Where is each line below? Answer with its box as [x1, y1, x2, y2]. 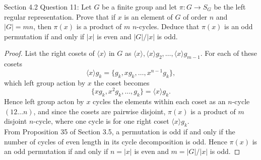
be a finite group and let [102, 2, 177, 12]
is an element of [124, 11, 173, 22]
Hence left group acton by [4, 96, 84, 107]
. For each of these [200, 48, 257, 58]
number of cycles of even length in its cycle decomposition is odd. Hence [4, 136, 227, 146]
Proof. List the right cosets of [4, 48, 95, 58]
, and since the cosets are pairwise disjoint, [33, 106, 166, 116]
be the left [214, 2, 246, 12]
